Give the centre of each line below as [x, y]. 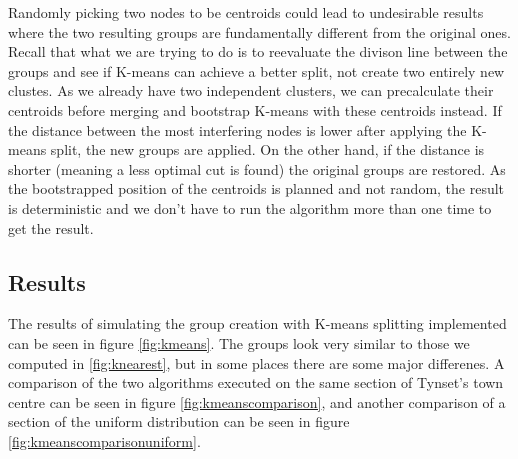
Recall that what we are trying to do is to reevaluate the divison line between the [258, 51]
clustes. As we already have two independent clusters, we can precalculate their [251, 90]
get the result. [51, 227]
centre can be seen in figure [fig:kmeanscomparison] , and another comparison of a [257, 401]
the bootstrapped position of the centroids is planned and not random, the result [256, 188]
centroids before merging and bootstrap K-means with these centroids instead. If [255, 109]
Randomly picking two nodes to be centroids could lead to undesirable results [246, 12]
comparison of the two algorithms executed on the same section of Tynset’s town [256, 382]
